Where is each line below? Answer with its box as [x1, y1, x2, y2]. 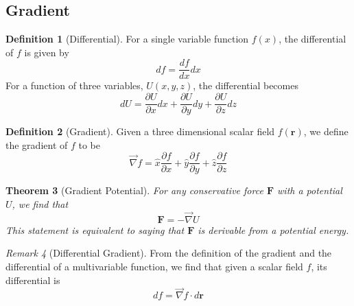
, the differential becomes [193, 78, 298, 93]
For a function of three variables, [5, 78, 143, 93]
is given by [24, 45, 69, 59]
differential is [5, 272, 60, 287]
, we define [303, 124, 349, 139]
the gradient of [5, 137, 68, 152]
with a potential [277, 183, 342, 198]
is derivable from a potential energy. [198, 222, 349, 237]
